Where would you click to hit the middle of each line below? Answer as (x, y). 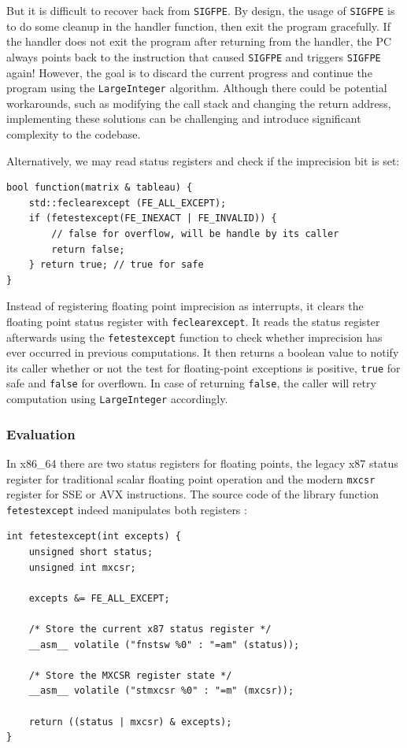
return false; (88, 249)
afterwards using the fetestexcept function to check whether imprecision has (194, 337)
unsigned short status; (91, 552)
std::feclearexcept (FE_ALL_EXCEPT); (128, 203)
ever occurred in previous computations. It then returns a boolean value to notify (203, 352)
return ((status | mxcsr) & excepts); (130, 722)
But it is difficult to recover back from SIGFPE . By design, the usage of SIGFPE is (201, 10)
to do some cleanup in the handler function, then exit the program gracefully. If (198, 26)
